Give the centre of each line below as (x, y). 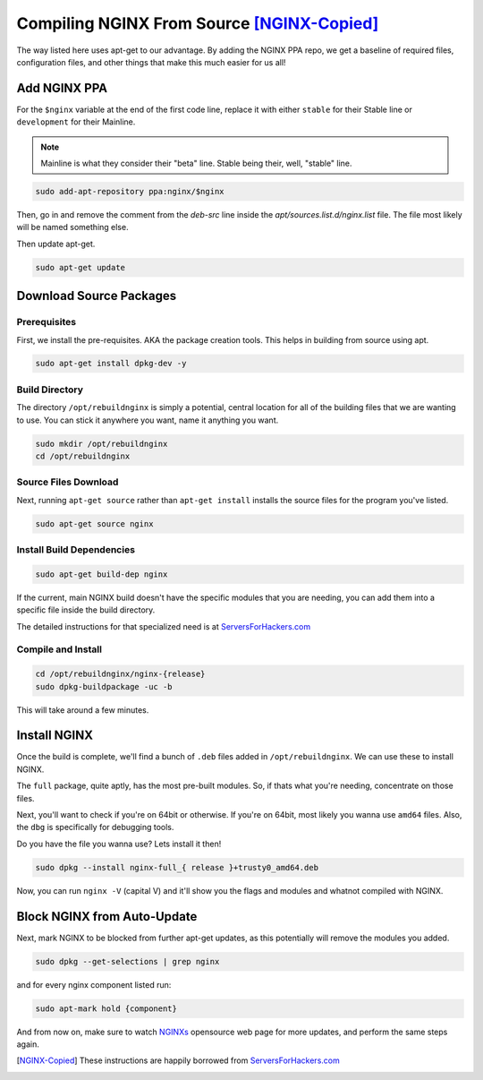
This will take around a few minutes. (83, 710)
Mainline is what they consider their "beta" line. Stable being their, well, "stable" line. (196, 163)
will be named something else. (72, 227)
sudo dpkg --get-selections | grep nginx (127, 961)
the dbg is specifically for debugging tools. (95, 827)
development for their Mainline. (76, 122)
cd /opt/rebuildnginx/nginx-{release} (120, 674)
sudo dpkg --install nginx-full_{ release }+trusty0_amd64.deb (177, 867)
